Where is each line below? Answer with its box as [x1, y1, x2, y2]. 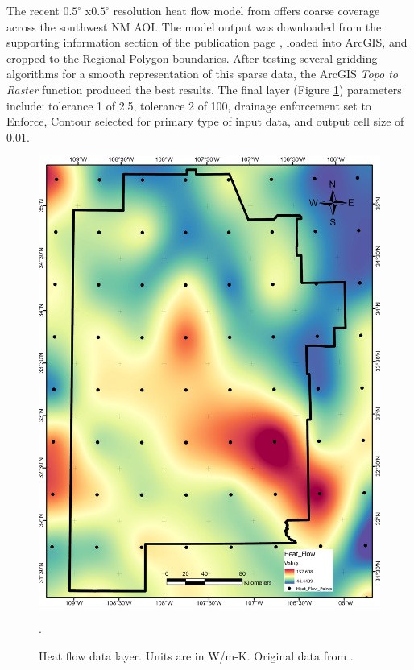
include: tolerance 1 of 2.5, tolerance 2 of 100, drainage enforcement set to [6, 97, 371, 114]
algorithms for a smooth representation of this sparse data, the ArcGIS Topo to [6, 65, 398, 82]
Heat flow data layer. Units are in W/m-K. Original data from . [39, 647, 354, 664]
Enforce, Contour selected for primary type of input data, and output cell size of [6, 113, 404, 130]
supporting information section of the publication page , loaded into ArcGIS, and [6, 34, 408, 51]
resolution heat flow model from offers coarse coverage [113, 2, 380, 19]
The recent [6, 2, 60, 19]
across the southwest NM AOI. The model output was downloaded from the [6, 18, 382, 35]
